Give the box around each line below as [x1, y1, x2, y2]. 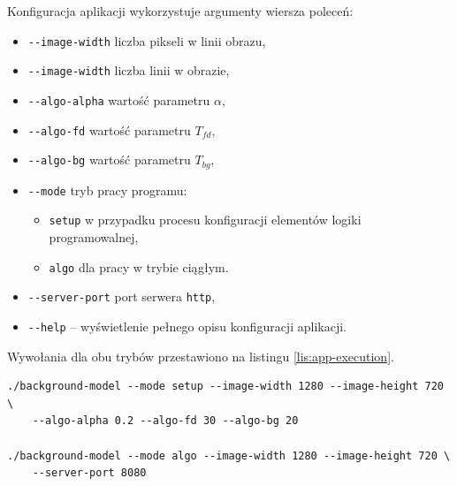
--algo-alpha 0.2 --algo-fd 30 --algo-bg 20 [32, 414, 299, 428]
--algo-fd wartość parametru [27, 120, 191, 139]
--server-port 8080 [32, 467, 147, 480]
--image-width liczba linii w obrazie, [27, 61, 230, 80]
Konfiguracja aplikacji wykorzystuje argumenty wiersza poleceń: [7, 2, 354, 19]
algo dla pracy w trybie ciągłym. [49, 257, 229, 276]
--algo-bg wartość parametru [27, 150, 191, 169]
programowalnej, [49, 227, 139, 246]
